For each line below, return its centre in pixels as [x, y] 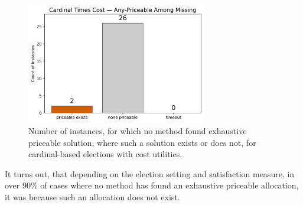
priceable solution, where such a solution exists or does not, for [142, 142]
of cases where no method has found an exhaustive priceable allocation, [170, 185]
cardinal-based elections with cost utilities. [105, 154]
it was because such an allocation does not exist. [92, 196]
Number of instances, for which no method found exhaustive [138, 131]
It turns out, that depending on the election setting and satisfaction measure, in [150, 173]
